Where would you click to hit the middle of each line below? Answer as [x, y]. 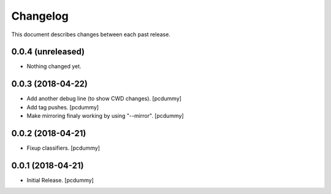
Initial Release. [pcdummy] [60, 180]
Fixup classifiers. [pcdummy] [63, 148]
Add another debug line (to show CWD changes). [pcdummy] [104, 99]
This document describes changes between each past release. [91, 34]
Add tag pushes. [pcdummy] [63, 107]
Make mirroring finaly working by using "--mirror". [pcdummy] [105, 116]
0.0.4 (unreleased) [48, 52]
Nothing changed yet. [54, 66]
